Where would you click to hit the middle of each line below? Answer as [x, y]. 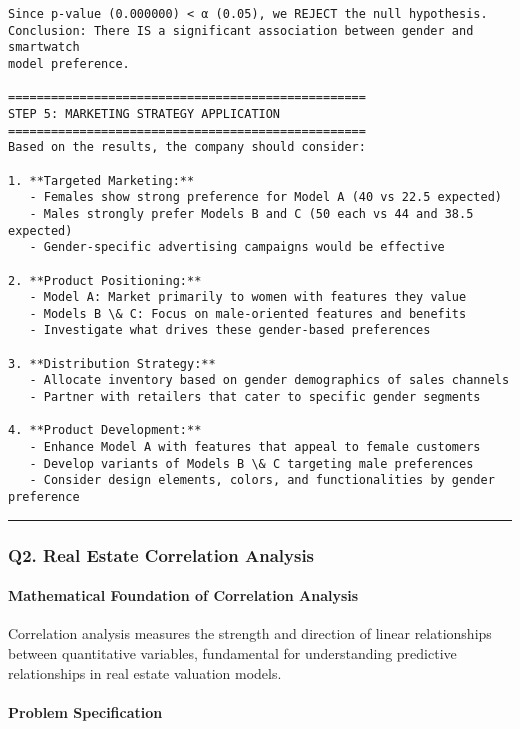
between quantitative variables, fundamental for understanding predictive [232, 652]
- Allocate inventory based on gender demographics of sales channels [269, 380]
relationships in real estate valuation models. [145, 672]
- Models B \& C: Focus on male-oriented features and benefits [248, 313]
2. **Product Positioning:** [105, 280]
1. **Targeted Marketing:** [101, 180]
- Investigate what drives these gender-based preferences [230, 330]
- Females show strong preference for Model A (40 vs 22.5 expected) [265, 197]
